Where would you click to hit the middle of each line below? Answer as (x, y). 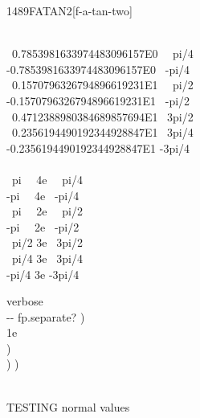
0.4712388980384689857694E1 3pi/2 (102, 116)
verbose (25, 301)
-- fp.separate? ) (46, 316)
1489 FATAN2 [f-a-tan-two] (69, 10)
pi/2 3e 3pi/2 (47, 242)
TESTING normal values (68, 406)
